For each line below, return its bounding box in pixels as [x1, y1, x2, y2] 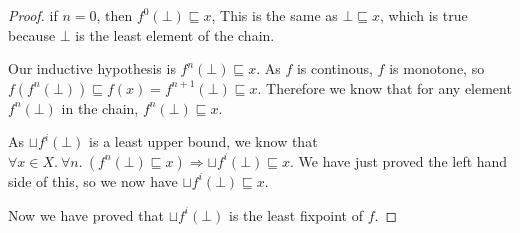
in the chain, [61, 97, 139, 118]
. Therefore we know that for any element [257, 77, 512, 98]
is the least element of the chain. [75, 24, 275, 45]
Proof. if [8, 5, 58, 25]
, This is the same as [211, 5, 338, 25]
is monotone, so [389, 58, 485, 79]
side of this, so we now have [8, 170, 178, 191]
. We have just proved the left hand [290, 150, 508, 171]
